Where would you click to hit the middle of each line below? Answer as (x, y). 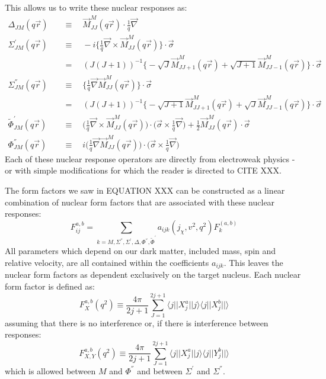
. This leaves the (253, 262)
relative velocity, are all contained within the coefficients (107, 262)
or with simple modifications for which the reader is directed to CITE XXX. (143, 170)
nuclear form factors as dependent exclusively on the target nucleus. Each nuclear (153, 274)
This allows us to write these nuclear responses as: (96, 7)
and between (160, 370)
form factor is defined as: (50, 286)
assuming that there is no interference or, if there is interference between (137, 322)
